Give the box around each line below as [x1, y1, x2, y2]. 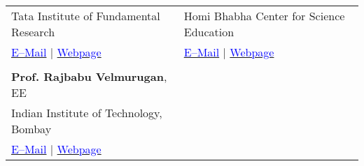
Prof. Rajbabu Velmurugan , [11, 68, 167, 84]
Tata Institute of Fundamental [11, 8, 160, 24]
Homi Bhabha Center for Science [183, 8, 345, 24]
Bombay [11, 121, 52, 137]
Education [183, 24, 234, 40]
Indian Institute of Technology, [11, 105, 162, 121]
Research [11, 24, 55, 40]
